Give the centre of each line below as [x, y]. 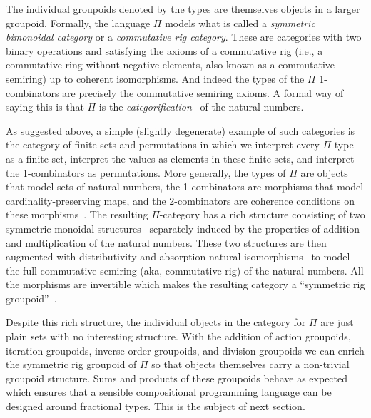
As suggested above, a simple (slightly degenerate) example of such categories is [181, 130]
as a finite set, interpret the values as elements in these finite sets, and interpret [180, 158]
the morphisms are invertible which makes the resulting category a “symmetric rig [185, 284]
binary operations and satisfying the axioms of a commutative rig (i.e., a [164, 50]
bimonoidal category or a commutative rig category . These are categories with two [184, 37]
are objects [324, 172]
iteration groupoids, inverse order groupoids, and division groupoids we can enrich [185, 350]
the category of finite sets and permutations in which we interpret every [163, 144]
